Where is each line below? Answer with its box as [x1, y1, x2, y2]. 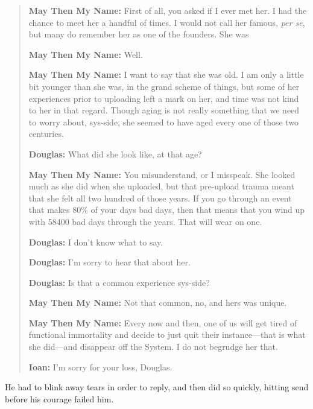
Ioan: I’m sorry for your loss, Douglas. [28, 360, 172, 373]
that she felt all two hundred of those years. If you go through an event [28, 191, 292, 204]
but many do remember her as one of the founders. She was [28, 28, 249, 40]
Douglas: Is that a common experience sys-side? [28, 276, 210, 288]
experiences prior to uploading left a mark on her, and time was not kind [28, 92, 299, 104]
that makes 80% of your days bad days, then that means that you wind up [28, 203, 305, 216]
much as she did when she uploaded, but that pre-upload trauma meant [28, 180, 294, 192]
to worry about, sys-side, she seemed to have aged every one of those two [28, 115, 299, 128]
